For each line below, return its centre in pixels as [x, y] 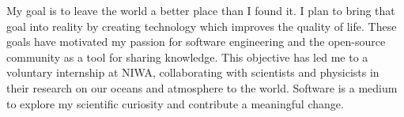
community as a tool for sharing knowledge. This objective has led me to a [187, 57]
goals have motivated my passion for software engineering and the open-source [196, 42]
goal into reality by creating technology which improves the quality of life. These [202, 26]
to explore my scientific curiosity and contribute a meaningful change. [175, 103]
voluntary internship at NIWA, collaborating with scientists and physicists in [193, 72]
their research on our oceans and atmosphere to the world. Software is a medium [202, 87]
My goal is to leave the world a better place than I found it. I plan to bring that [201, 10]
